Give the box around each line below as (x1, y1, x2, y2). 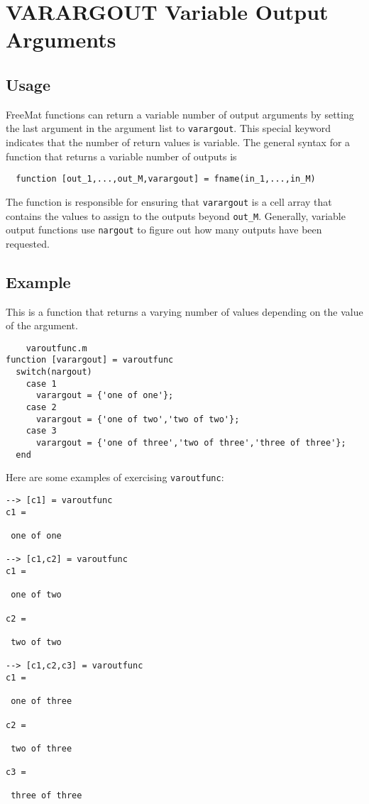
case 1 (26, 378, 57, 389)
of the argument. (6, 318, 78, 333)
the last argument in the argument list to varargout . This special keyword (6, 121, 331, 136)
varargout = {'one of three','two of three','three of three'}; (35, 438, 346, 448)
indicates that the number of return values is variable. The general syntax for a (6, 135, 351, 150)
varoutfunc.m (26, 343, 87, 353)
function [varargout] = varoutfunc (6, 355, 174, 365)
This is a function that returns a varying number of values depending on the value (6, 304, 363, 319)
